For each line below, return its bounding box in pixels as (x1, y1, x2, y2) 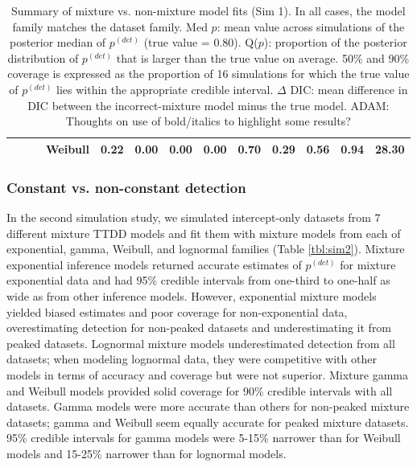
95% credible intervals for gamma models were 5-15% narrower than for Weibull (6, 429, 401, 446)
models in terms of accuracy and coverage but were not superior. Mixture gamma (6, 367, 409, 383)
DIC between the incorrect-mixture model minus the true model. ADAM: (27, 96, 390, 113)
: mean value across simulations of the (217, 18, 405, 35)
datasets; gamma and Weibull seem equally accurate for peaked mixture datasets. (6, 413, 409, 430)
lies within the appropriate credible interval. (56, 80, 274, 97)
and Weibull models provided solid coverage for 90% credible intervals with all (6, 382, 393, 399)
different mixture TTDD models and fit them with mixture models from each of (6, 224, 401, 241)
